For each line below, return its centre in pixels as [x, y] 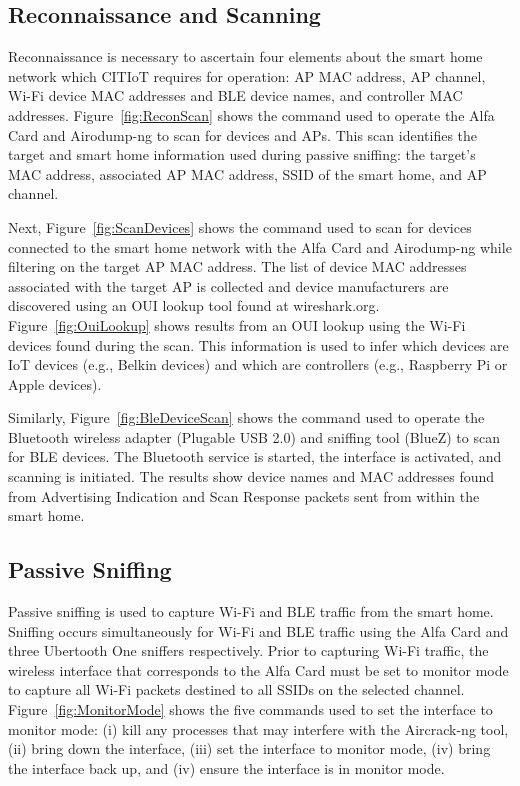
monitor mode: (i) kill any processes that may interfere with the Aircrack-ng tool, [258, 728]
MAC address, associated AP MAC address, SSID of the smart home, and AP [247, 173]
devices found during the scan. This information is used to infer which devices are [258, 344]
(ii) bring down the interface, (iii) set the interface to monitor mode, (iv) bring [249, 748]
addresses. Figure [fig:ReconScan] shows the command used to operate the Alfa [251, 114]
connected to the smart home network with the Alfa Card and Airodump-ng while [260, 246]
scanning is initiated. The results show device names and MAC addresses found [251, 476]
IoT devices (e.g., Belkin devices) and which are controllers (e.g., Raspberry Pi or [258, 364]
